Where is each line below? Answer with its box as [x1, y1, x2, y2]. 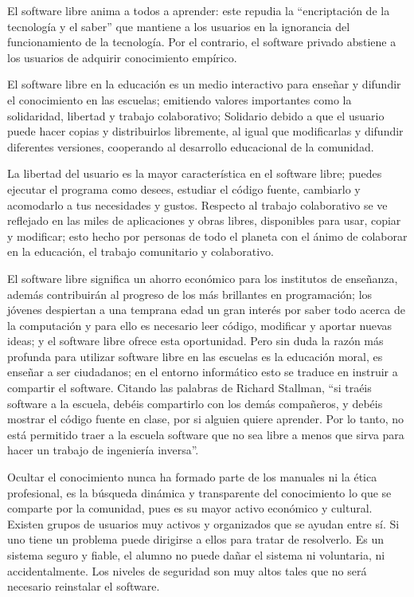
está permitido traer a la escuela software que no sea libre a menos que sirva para [7, 426, 404, 442]
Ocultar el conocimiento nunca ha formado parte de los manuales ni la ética [7, 469, 377, 485]
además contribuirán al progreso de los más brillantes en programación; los [7, 285, 373, 302]
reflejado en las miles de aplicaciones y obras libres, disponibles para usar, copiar [7, 212, 401, 229]
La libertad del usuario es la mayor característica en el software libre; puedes [7, 165, 382, 182]
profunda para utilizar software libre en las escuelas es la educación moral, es [7, 348, 383, 364]
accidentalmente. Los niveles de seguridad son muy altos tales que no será [7, 562, 367, 579]
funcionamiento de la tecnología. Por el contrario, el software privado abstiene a [7, 33, 396, 50]
